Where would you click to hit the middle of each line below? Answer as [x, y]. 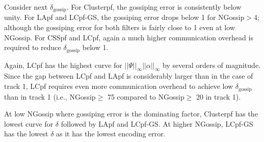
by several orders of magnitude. [211, 65]
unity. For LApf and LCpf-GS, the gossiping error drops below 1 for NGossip [124, 17]
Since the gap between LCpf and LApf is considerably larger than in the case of [129, 76]
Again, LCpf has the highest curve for [63, 65]
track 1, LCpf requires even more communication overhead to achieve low [119, 86]
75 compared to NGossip [146, 96]
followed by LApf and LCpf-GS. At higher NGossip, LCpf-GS [157, 123]
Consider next [26, 7]
